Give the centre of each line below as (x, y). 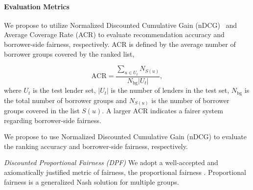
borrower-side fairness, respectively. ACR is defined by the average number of (120, 44)
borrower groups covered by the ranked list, (69, 53)
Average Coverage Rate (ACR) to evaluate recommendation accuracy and (114, 34)
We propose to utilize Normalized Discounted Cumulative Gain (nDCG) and (121, 25)
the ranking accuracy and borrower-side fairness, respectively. (96, 146)
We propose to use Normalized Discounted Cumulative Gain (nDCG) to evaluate (125, 137)
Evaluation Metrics (37, 6)
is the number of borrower (190, 100)
